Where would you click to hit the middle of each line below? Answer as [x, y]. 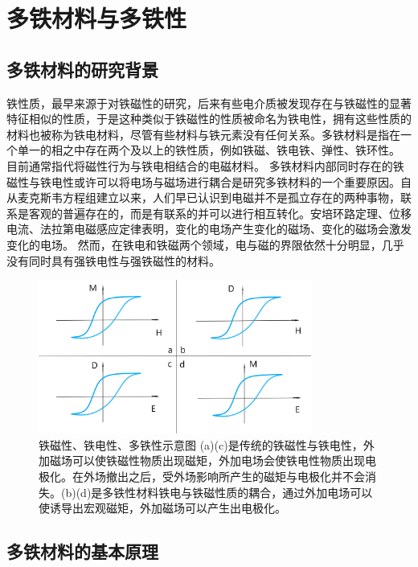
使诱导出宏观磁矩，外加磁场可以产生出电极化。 [162, 508]
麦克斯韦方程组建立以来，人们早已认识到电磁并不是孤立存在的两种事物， [209, 197]
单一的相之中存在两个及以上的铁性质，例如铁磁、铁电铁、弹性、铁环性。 [209, 150]
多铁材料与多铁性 [97, 18]
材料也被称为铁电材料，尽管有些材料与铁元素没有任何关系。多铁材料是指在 [203, 134]
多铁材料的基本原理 [82, 551]
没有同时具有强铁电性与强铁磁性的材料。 [113, 260]
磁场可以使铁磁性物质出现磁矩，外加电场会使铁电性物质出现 [207, 460]
